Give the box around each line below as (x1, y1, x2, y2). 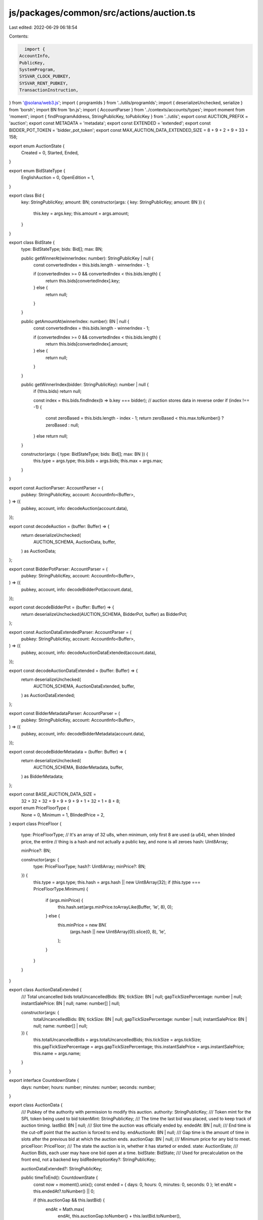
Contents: (9, 33, 29, 39)
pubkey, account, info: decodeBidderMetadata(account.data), (21, 731, 146, 736)
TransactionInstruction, (19, 87, 79, 93)
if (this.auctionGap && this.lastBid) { (33, 1197, 105, 1203)
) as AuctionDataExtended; (21, 692, 75, 698)
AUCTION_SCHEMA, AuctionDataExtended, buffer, (33, 683, 135, 689)
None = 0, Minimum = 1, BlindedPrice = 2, (21, 812, 105, 817)
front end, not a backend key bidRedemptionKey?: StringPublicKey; (21, 1157, 156, 1162)
